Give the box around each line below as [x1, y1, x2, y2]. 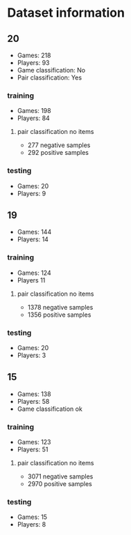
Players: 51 [17, 445, 49, 454]
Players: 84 [17, 114, 50, 123]
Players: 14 [17, 235, 49, 243]
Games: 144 [17, 228, 52, 236]
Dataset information [7, 5, 125, 21]
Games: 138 [17, 389, 51, 398]
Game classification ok [17, 405, 83, 413]
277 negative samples [27, 141, 91, 149]
